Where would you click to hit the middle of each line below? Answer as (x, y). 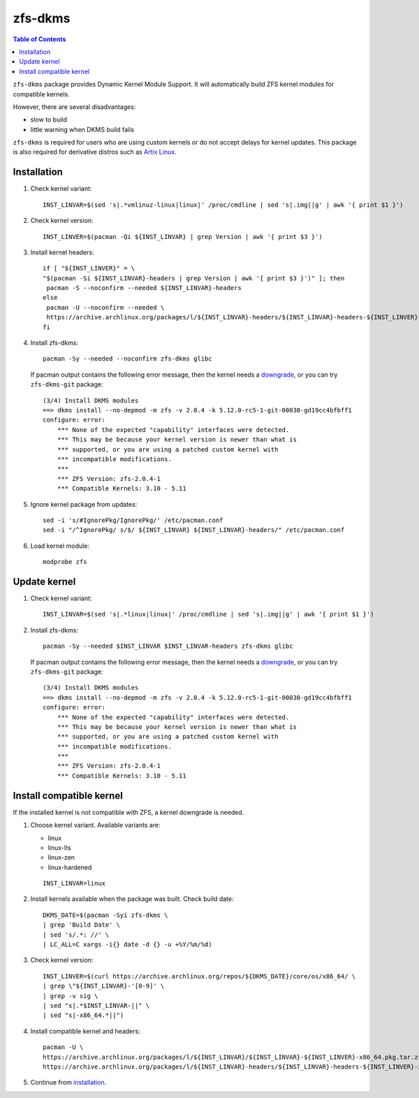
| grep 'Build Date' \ (82, 925)
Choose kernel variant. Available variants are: (95, 825)
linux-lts (59, 847)
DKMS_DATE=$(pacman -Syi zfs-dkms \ (105, 915)
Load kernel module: (60, 546)
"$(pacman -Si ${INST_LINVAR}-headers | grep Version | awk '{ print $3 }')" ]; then (194, 278)
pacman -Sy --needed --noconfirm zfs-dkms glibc (127, 359)
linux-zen (61, 858)
